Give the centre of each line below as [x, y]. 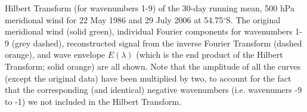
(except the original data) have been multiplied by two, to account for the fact [148, 78]
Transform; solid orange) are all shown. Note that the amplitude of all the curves [153, 66]
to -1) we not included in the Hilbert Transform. [93, 101]
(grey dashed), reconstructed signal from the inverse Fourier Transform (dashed [157, 43]
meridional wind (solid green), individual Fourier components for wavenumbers [149, 31]
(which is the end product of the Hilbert [210, 55]
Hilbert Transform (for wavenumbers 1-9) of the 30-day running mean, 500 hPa [150, 8]
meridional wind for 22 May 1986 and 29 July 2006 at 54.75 [114, 19]
